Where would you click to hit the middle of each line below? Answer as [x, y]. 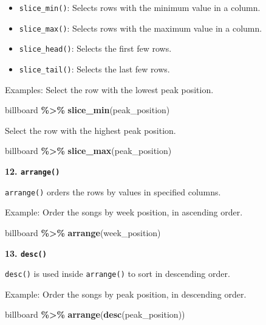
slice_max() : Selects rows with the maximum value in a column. [141, 28]
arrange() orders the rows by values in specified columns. [113, 191]
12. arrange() [32, 171]
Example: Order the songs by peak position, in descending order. [126, 294]
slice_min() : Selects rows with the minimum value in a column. [140, 7]
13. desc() [26, 253]
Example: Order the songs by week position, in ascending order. [124, 212]
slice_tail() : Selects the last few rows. [94, 68]
